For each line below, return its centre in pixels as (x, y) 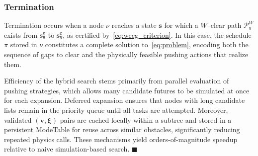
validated (18, 119)
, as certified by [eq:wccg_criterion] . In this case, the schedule (157, 35)
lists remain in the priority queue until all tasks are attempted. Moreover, (116, 110)
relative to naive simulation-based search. (67, 149)
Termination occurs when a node (54, 25)
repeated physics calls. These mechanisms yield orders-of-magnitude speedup (121, 139)
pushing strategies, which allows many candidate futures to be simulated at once (127, 90)
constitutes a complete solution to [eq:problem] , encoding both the (147, 44)
